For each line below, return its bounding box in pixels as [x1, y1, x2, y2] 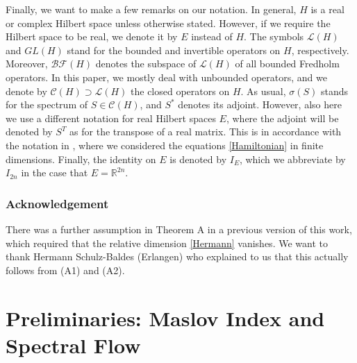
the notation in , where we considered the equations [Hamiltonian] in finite [6, 137, 324, 152]
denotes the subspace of [95, 56, 197, 71]
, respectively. [291, 42, 349, 57]
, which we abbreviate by [239, 151, 346, 166]
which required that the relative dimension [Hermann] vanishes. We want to [6, 235, 328, 250]
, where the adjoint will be [226, 110, 339, 125]
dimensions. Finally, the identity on [6, 151, 156, 166]
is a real [310, 2, 344, 16]
